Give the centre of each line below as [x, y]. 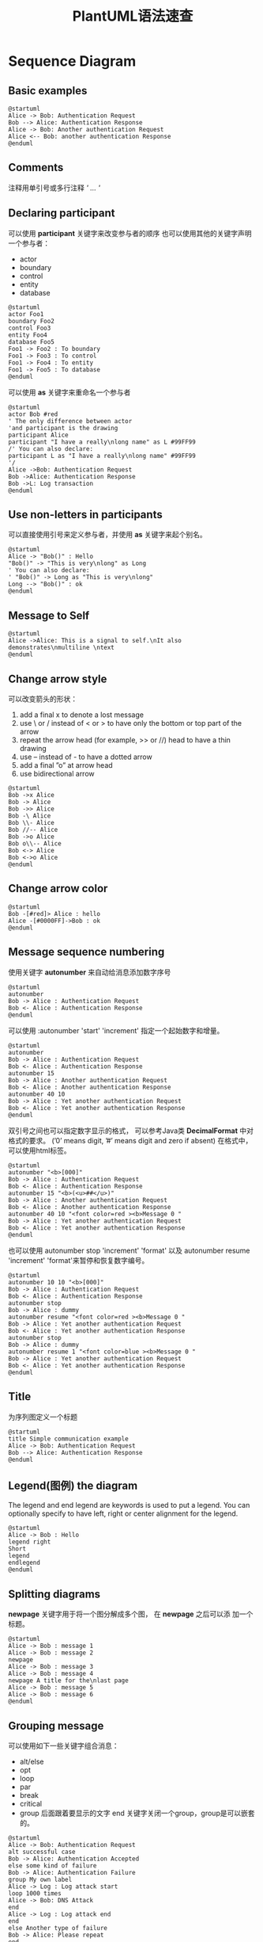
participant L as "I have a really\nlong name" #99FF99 [102, 456]
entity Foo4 [28, 335]
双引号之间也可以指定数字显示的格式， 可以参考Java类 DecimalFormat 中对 [131, 1131]
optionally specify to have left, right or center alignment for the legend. [123, 1513]
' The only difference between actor [70, 421]
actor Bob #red [33, 414]
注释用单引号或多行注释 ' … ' [54, 188]
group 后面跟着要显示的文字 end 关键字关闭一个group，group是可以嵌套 [137, 1813]
